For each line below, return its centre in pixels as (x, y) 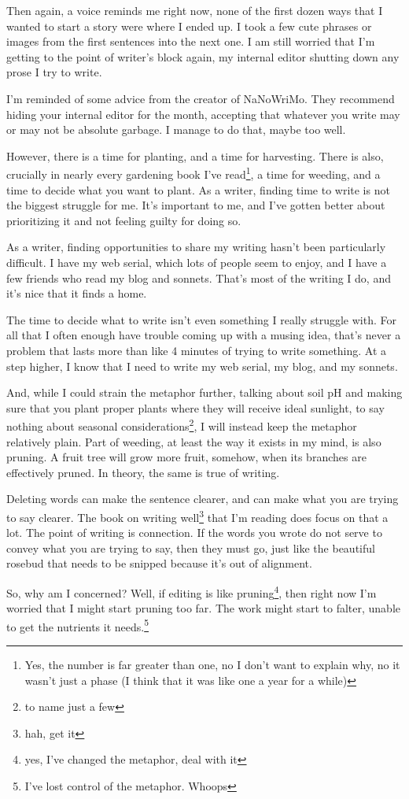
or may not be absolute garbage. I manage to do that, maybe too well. (176, 129)
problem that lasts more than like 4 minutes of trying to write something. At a (197, 350)
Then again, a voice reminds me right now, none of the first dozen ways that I (195, 10)
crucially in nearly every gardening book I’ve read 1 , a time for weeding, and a (193, 173)
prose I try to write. (54, 72)
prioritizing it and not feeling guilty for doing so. (124, 220)
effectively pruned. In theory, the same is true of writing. (143, 472)
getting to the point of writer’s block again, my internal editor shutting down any (203, 56)
